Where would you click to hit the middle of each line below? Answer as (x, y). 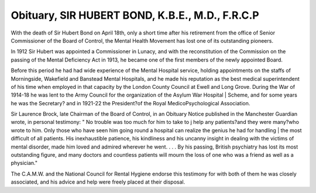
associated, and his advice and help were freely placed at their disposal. (98, 182)
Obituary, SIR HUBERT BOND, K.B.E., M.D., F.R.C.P (135, 15)
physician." (24, 163)
